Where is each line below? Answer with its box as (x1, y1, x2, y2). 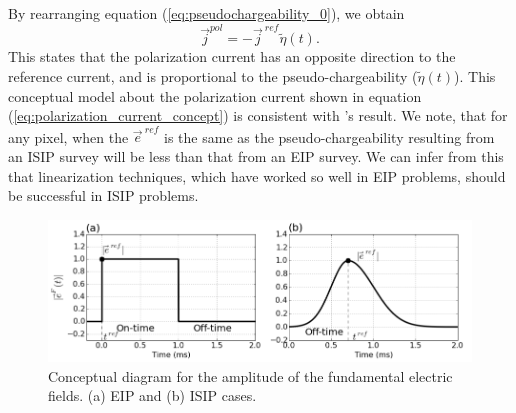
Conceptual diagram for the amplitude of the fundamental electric (48, 365, 453, 386)
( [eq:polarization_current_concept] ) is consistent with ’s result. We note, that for (8, 105, 508, 126)
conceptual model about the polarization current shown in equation (8, 85, 422, 106)
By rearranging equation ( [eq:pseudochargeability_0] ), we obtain (8, 3, 405, 23)
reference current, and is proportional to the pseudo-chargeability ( (8, 65, 418, 86)
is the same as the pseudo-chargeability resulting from (164, 126, 495, 147)
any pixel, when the (8, 126, 129, 147)
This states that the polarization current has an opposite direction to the (8, 46, 456, 67)
